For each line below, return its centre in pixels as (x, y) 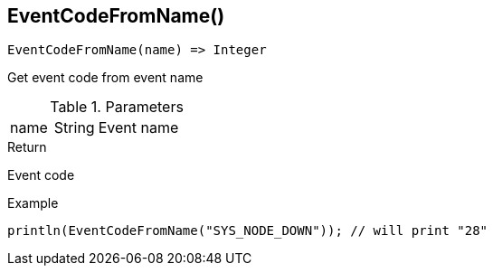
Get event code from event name (105, 78)
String (74, 128)
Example (33, 203)
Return (27, 147)
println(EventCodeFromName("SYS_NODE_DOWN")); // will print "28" (248, 231)
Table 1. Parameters (117, 107)
